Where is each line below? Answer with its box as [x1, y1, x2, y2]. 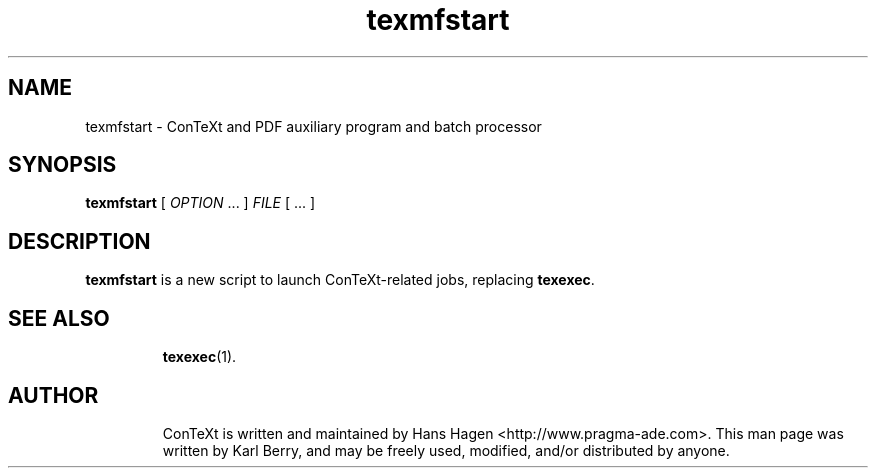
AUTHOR [8, 382, 99, 408]
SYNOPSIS [8, 152, 117, 178]
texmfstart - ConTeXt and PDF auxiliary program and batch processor [85, 117, 542, 135]
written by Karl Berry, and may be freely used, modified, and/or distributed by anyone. [162, 441, 730, 459]
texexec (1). [162, 348, 237, 366]
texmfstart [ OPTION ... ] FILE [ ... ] [85, 194, 316, 212]
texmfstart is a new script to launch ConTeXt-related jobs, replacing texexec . [85, 271, 595, 289]
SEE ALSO [8, 305, 110, 331]
